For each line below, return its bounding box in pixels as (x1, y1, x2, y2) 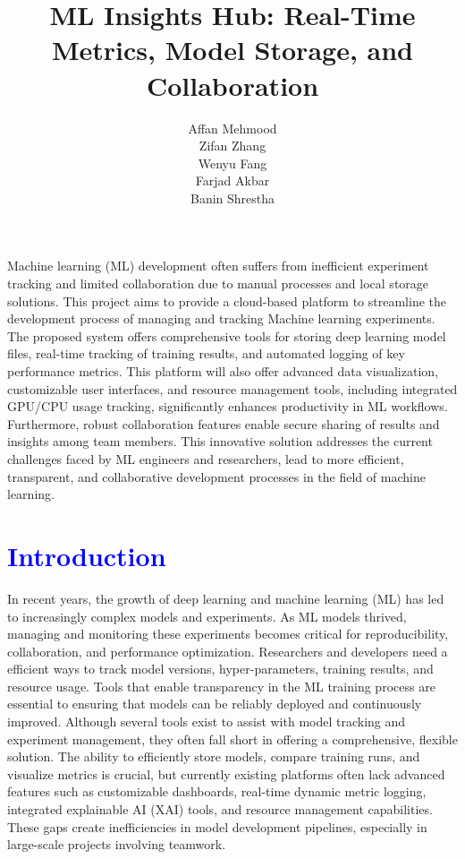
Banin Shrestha (190, 188, 275, 207)
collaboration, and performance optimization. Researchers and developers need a (7, 641, 448, 660)
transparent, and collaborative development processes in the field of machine (7, 467, 426, 485)
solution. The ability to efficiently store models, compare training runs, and (7, 747, 420, 766)
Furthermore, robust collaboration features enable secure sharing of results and (7, 414, 440, 433)
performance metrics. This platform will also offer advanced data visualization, (7, 362, 438, 381)
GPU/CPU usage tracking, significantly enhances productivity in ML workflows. (7, 397, 448, 416)
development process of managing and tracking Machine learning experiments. (7, 309, 435, 328)
